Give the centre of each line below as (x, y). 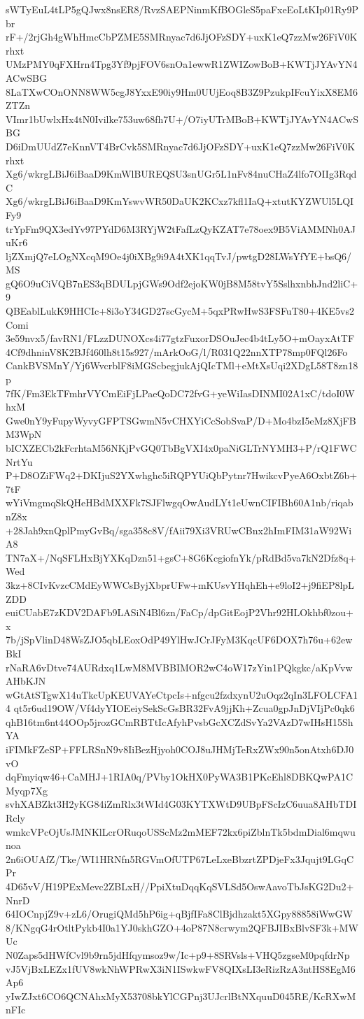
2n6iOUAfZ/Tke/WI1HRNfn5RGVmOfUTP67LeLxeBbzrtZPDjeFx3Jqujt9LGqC (180, 858)
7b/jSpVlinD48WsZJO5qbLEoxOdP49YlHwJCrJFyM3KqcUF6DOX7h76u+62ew (179, 640)
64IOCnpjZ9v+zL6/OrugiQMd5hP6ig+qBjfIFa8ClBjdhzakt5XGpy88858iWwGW (179, 914)
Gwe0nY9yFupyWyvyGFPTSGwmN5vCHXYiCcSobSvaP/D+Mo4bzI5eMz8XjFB (181, 420)
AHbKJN (26, 681)
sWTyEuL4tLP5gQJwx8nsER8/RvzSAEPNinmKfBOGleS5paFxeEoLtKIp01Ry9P (182, 9)
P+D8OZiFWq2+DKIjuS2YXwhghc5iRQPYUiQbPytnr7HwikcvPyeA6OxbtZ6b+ (182, 475)
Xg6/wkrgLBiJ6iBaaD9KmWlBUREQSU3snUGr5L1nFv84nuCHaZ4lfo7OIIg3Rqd (181, 174)
